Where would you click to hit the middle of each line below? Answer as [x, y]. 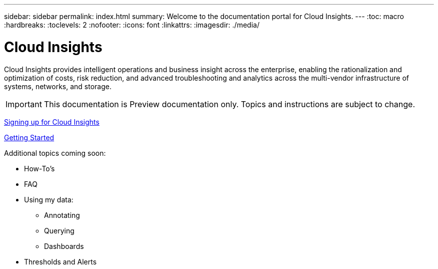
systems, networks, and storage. [58, 86]
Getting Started [29, 137]
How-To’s [39, 168]
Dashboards [64, 246]
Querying [59, 230]
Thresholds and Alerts [60, 261]
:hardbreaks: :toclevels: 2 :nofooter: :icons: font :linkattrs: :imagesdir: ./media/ [132, 25]
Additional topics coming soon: [55, 153]
